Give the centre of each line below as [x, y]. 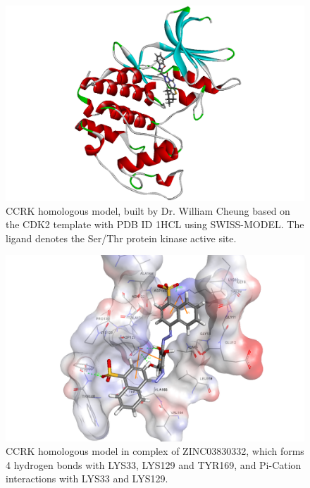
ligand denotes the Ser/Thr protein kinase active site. [121, 238]
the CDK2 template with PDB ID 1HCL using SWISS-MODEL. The [155, 224]
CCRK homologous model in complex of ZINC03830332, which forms [155, 451]
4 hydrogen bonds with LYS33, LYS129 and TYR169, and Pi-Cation [154, 464]
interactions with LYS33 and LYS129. [87, 478]
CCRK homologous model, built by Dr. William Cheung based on [148, 210]
